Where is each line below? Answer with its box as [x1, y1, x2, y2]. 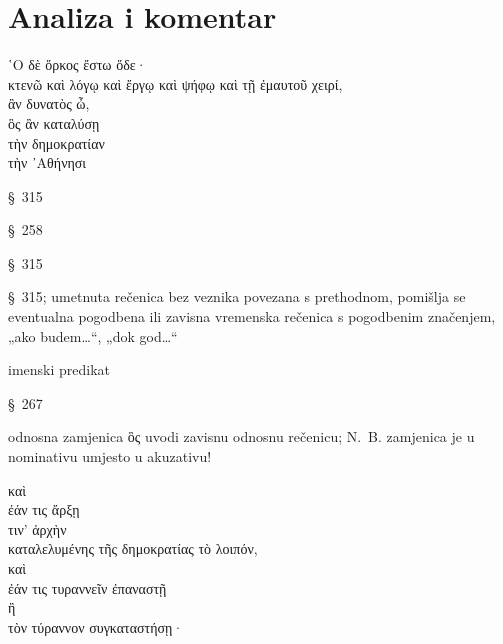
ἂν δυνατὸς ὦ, [8, 93, 90, 114]
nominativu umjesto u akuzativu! [8, 446, 212, 467]
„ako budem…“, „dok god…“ [8, 325, 178, 346]
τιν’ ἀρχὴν [8, 518, 67, 539]
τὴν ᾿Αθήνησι [8, 152, 87, 173]
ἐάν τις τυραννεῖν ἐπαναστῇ [8, 577, 167, 598]
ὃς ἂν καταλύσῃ [8, 112, 100, 133]
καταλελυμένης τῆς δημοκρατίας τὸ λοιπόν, [8, 538, 258, 559]
